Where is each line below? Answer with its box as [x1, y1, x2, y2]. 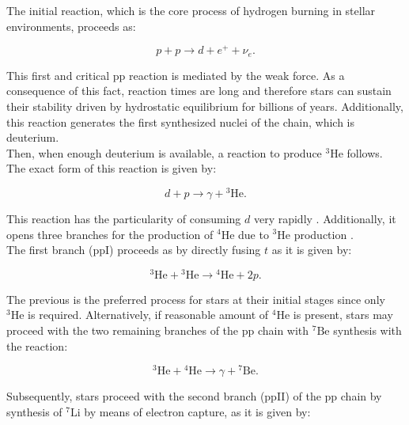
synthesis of [6, 403, 62, 419]
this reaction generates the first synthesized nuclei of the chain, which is [6, 113, 354, 130]
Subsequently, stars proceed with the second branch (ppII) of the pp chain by [6, 388, 382, 404]
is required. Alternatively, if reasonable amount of [28, 306, 269, 323]
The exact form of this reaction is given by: [6, 160, 217, 176]
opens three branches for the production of [6, 226, 214, 242]
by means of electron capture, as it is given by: [84, 403, 311, 419]
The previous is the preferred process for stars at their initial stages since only [6, 290, 385, 307]
